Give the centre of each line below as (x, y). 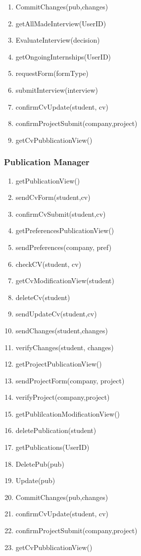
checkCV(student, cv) (48, 264)
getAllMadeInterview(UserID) (61, 23)
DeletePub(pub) (40, 463)
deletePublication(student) (56, 430)
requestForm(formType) (52, 73)
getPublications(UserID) (52, 447)
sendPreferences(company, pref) (64, 247)
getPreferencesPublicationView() (65, 230)
